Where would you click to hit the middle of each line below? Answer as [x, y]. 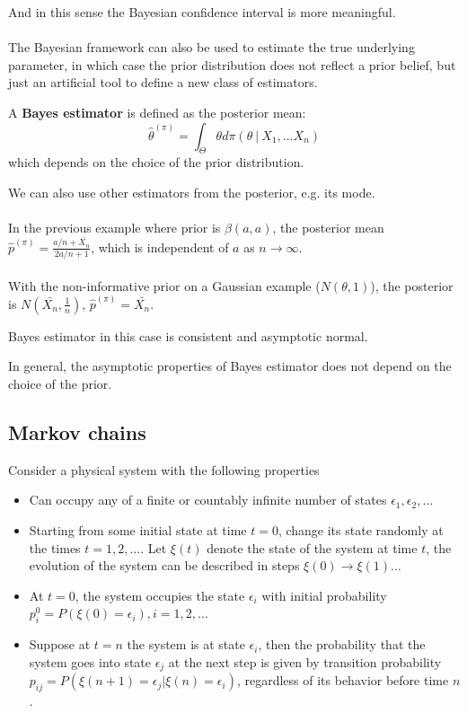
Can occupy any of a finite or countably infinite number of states [208, 500]
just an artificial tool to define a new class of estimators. [163, 82]
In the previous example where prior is [115, 228]
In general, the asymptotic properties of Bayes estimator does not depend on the [230, 366]
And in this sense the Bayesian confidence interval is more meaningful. [202, 12]
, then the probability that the [342, 644]
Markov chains [77, 431]
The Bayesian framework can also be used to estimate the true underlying [211, 47]
